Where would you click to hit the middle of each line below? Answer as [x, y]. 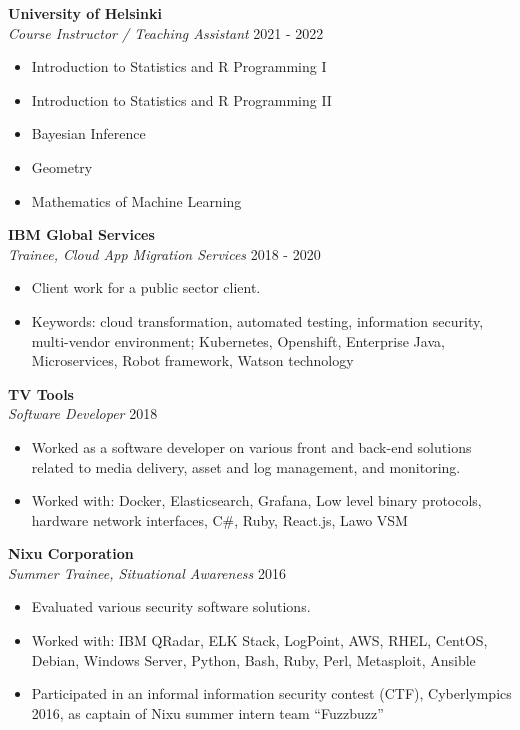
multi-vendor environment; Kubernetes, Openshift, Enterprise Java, [238, 340]
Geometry [62, 166]
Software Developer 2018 [83, 413]
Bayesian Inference [88, 133]
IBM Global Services [81, 234]
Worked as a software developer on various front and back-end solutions [251, 446]
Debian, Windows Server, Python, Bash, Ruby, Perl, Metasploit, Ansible [253, 659]
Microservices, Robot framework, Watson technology [192, 360]
